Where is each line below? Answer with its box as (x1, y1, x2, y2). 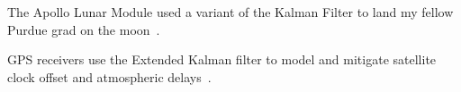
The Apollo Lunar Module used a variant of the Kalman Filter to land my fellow (7, 3, 454, 21)
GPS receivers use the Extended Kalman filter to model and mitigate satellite (7, 50, 437, 69)
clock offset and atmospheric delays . (7, 67, 212, 86)
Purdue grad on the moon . (7, 20, 160, 38)
